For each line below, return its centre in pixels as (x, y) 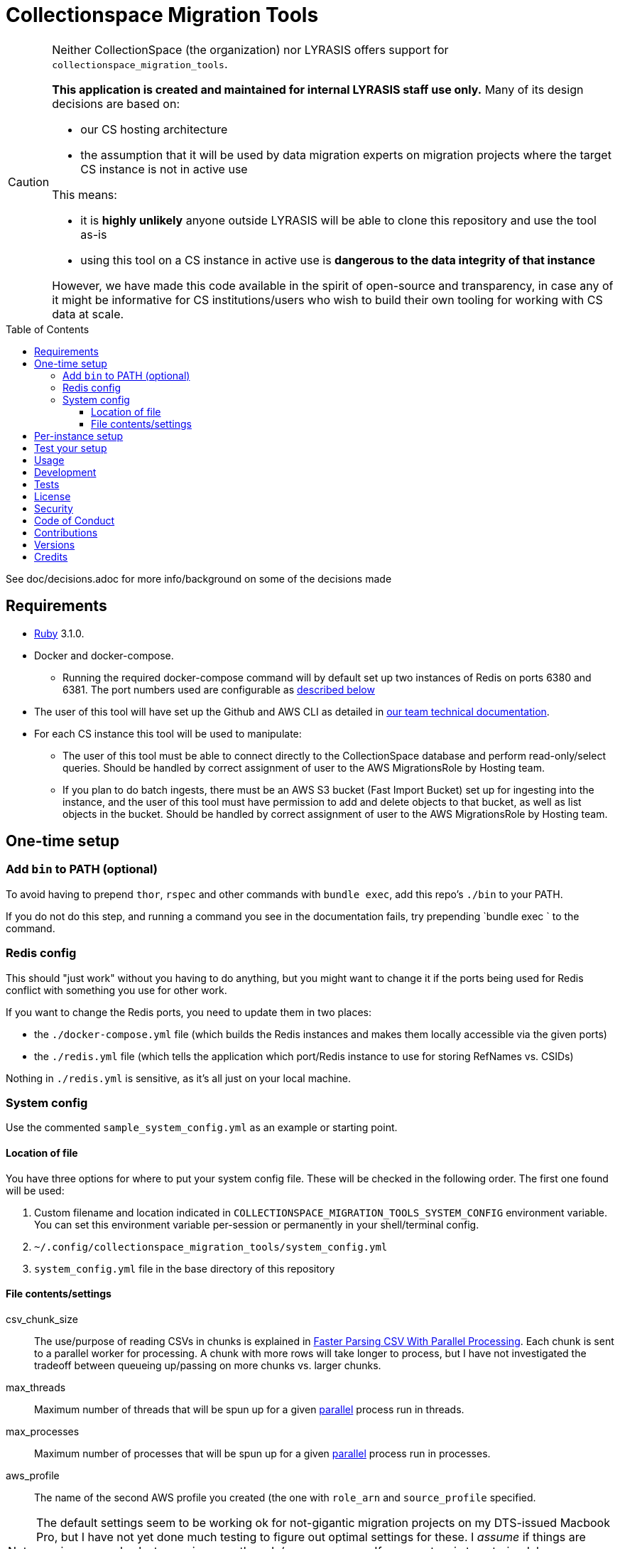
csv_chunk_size (42, 1319)
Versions (55, 544)
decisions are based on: (116, 103)
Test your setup (71, 448)
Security (54, 508)
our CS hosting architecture (154, 129)
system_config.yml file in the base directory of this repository (185, 1268)
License (53, 496)
